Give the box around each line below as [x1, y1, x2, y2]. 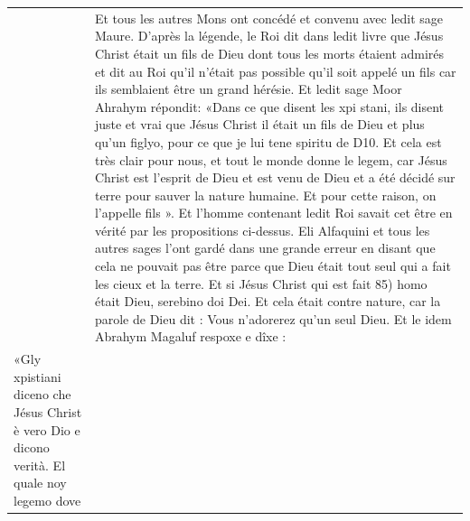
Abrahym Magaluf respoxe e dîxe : [94, 327, 287, 346]
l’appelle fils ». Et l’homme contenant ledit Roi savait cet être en [94, 203, 453, 222]
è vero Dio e [14, 420, 80, 439]
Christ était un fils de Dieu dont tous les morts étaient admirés [94, 43, 445, 62]
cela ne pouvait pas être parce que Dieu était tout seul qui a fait [94, 256, 451, 275]
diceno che [14, 385, 71, 404]
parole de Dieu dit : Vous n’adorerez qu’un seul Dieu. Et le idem [94, 309, 452, 328]
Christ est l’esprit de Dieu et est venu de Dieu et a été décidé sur [94, 168, 456, 187]
